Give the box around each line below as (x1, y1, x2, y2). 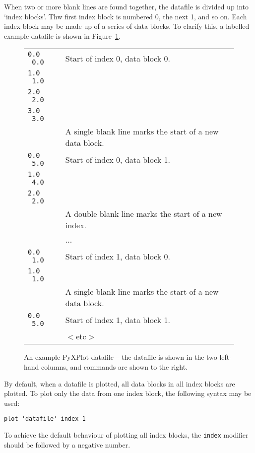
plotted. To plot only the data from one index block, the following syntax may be (4, 388, 252, 398)
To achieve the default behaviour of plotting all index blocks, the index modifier (4, 430, 249, 440)
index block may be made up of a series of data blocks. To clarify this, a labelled (4, 21, 250, 31)
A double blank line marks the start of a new (65, 208, 222, 220)
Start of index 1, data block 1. (65, 314, 170, 325)
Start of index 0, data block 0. (65, 52, 170, 64)
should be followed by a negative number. (4, 439, 130, 450)
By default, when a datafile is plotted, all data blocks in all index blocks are (4, 378, 235, 388)
